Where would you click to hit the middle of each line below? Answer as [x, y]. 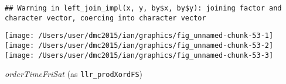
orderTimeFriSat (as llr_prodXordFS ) [74, 74]
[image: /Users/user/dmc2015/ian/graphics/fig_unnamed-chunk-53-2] [139, 45]
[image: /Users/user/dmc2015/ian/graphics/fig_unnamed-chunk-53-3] [139, 55]
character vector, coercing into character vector [105, 18]
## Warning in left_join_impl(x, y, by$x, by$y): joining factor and [143, 8]
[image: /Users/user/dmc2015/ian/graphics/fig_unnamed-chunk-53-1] [139, 36]
